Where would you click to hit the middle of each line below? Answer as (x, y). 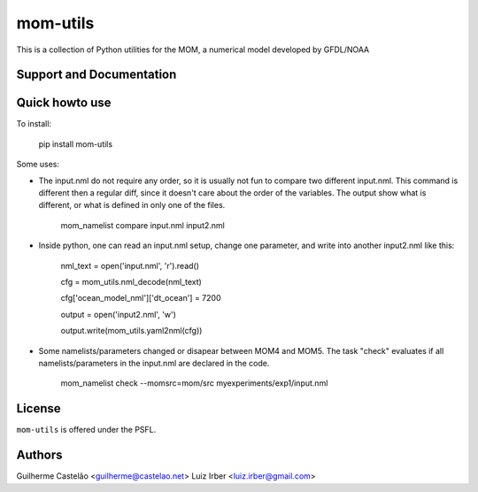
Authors (39, 455)
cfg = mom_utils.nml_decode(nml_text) (131, 281)
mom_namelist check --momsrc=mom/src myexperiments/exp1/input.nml (194, 383)
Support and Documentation (96, 75)
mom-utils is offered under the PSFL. (86, 430)
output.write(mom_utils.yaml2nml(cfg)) (131, 331)
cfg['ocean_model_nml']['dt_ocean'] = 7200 (141, 298)
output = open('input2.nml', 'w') (119, 314)
